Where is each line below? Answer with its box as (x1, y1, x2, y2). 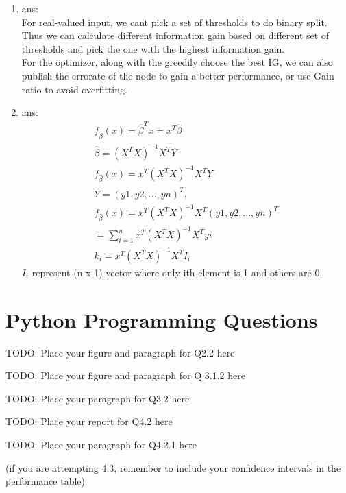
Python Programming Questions (5, 305, 318, 333)
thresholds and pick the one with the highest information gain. (21, 41, 285, 56)
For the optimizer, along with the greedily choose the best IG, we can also (21, 55, 333, 69)
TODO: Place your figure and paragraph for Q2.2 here (5, 345, 235, 359)
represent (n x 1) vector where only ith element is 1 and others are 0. (32, 265, 323, 279)
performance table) (5, 474, 85, 488)
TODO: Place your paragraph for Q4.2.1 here (5, 437, 197, 452)
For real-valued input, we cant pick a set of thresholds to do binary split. (21, 14, 328, 29)
